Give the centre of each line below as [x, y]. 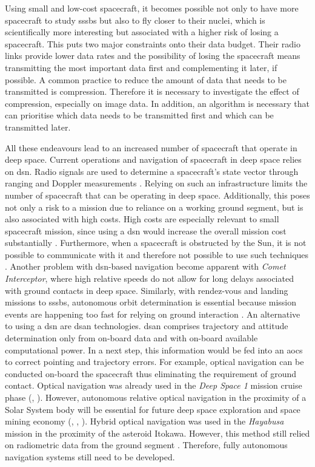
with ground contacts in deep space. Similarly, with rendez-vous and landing [147, 290]
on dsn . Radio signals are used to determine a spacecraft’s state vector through [152, 171]
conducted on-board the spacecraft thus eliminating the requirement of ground [151, 373]
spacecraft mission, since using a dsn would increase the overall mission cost [146, 230]
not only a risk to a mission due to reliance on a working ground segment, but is [154, 207]
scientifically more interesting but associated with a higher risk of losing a [142, 32]
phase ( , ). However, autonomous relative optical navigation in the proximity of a [156, 397]
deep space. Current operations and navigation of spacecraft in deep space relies [153, 159]
